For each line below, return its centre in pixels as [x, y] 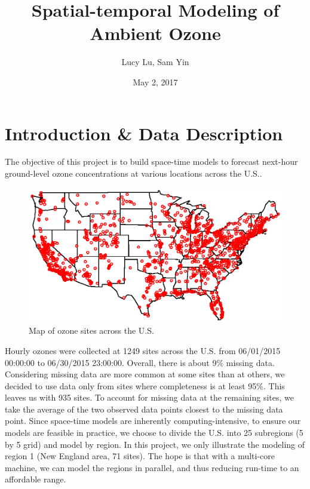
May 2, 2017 [155, 81]
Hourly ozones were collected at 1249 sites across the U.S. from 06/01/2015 [143, 350]
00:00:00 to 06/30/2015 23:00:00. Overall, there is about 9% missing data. [140, 362]
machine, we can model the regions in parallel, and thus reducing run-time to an [152, 467]
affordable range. [36, 479]
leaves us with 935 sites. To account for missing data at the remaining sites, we [150, 397]
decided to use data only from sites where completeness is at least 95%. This [145, 385]
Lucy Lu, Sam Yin [155, 62]
